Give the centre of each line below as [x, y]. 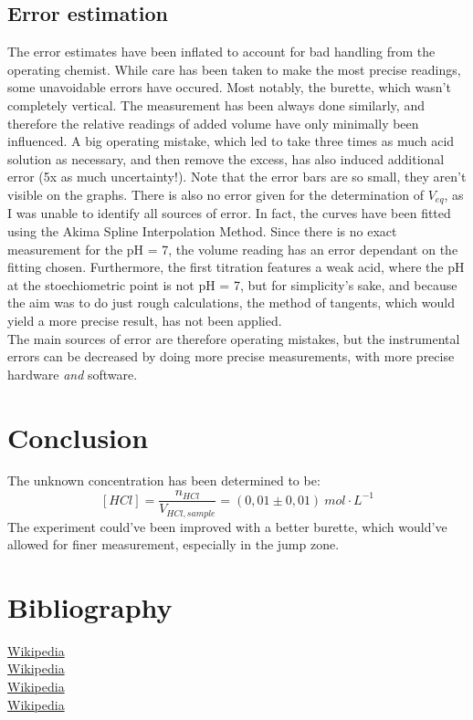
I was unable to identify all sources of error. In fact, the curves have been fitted [229, 213]
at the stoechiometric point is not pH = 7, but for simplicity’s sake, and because [232, 284]
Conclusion [78, 437]
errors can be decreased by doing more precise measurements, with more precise [231, 356]
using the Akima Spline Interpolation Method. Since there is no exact [202, 231]
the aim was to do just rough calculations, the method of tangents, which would [231, 303]
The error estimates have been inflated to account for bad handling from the [221, 52]
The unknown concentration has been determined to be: [164, 480]
